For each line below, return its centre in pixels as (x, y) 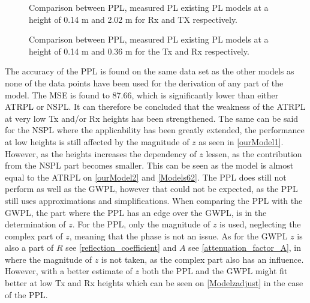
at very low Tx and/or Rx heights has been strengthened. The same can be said (152, 118)
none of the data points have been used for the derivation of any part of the (144, 82)
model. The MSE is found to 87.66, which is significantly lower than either (142, 94)
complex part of (34, 235)
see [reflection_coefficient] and (121, 247)
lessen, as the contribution (254, 153)
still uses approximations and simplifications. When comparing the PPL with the (154, 200)
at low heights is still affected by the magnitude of (97, 141)
